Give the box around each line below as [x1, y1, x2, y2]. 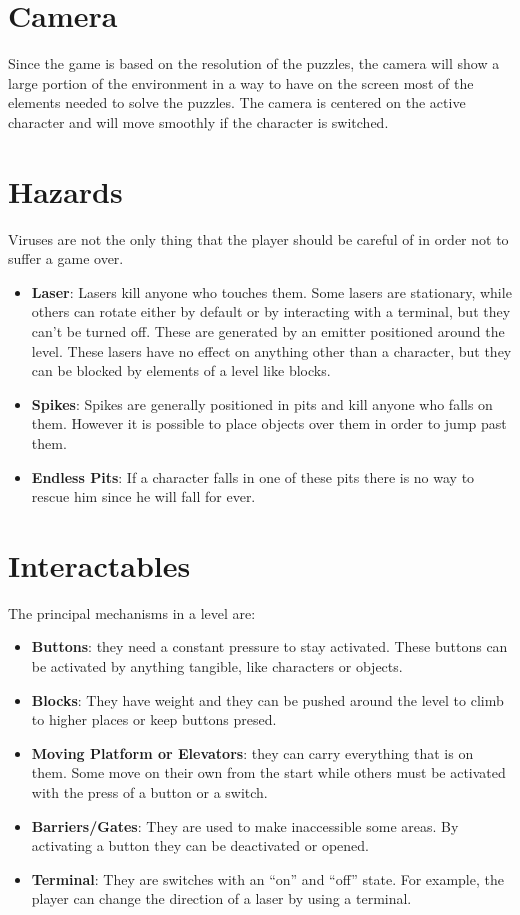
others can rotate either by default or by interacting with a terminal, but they [31, 301, 511, 322]
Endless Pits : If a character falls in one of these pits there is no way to [31, 466, 475, 487]
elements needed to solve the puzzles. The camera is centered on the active [8, 92, 466, 113]
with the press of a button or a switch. [31, 782, 268, 803]
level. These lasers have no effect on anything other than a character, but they [31, 340, 512, 361]
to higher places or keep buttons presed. [31, 709, 277, 730]
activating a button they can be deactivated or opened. [31, 835, 370, 856]
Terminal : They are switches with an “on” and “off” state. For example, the [31, 868, 504, 889]
